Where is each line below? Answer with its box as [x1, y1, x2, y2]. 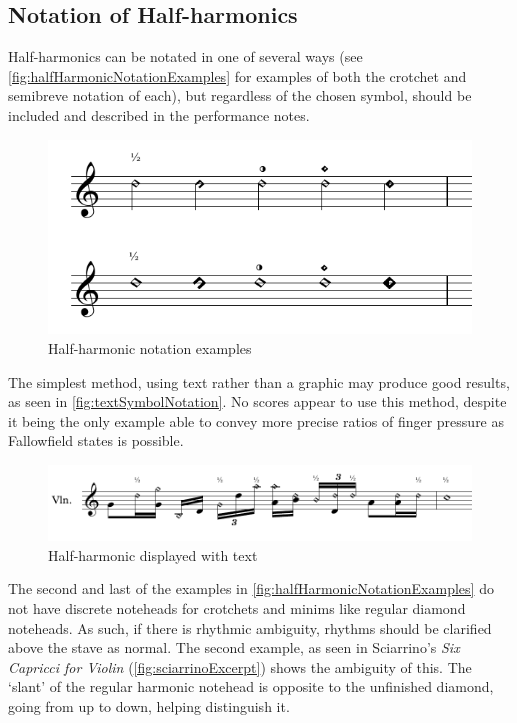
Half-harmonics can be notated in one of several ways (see [8, 46, 363, 67]
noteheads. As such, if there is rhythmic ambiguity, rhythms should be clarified [8, 617, 492, 638]
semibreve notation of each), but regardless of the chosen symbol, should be [8, 85, 472, 106]
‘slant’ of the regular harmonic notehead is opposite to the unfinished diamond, [8, 676, 494, 697]
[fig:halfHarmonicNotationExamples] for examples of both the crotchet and [8, 65, 467, 86]
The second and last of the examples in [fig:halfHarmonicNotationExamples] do [8, 578, 494, 599]
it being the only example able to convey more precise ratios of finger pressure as [8, 410, 505, 431]
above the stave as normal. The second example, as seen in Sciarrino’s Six [8, 637, 460, 658]
